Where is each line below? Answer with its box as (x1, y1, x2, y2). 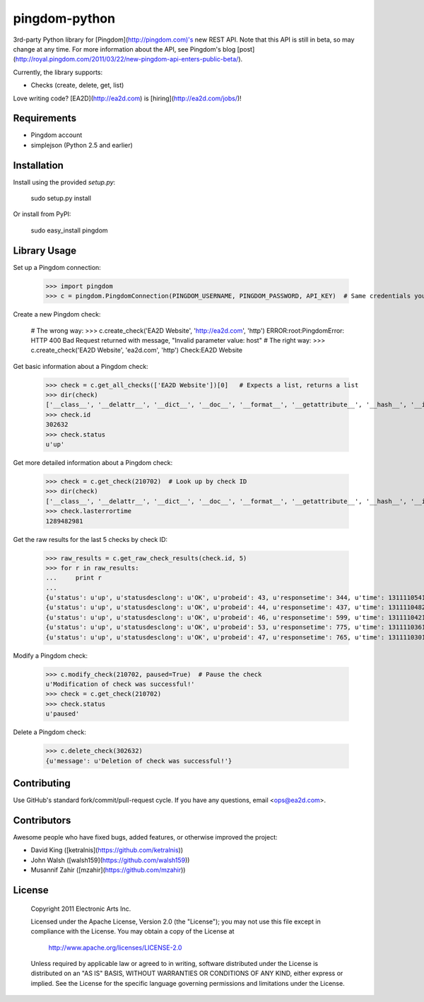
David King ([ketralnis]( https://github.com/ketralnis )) (30, 846, 184, 854)
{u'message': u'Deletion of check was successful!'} (45, 757, 232, 765)
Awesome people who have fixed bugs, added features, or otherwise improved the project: (13, 832, 278, 841)
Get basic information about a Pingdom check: (13, 362, 148, 370)
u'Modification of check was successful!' (45, 680, 195, 688)
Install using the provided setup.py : (13, 177, 116, 187)
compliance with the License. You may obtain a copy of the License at (30, 927, 235, 936)
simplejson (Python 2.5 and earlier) (30, 141, 134, 149)
